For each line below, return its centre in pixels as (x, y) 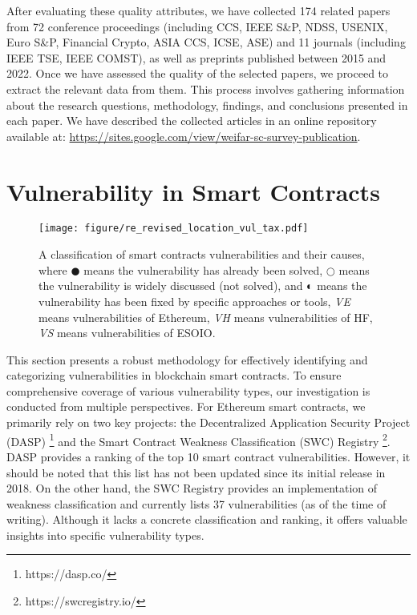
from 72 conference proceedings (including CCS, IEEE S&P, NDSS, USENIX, (197, 26)
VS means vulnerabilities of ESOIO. (127, 333)
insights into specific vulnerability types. (105, 535)
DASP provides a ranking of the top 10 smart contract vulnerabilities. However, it (208, 456)
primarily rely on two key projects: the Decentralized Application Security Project (208, 422)
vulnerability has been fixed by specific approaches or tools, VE (195, 301)
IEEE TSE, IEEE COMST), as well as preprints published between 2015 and (196, 57)
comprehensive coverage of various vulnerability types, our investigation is (188, 390)
